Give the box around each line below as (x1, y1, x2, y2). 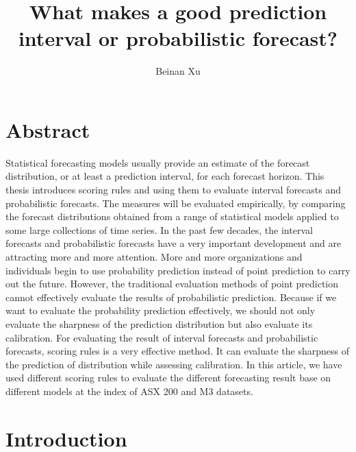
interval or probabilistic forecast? (18, 24, 338, 52)
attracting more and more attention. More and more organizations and (5, 250, 303, 263)
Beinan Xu (155, 64, 201, 78)
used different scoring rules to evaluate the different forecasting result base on (5, 370, 331, 385)
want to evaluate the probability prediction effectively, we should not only (5, 303, 316, 318)
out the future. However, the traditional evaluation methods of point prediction (5, 276, 339, 291)
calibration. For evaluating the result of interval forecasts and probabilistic (5, 330, 318, 344)
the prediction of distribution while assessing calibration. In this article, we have (5, 357, 342, 371)
